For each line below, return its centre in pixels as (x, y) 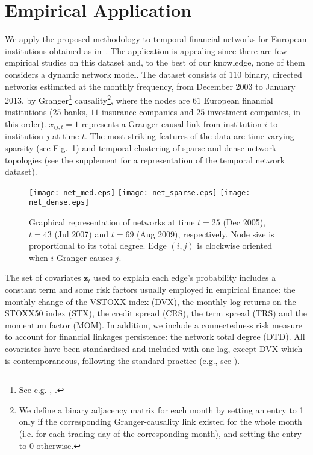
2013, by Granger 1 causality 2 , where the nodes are (98, 99)
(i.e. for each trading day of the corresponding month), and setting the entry (160, 433)
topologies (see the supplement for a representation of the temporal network (145, 159)
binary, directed (273, 74)
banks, (76, 112)
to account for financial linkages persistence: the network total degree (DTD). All (155, 337)
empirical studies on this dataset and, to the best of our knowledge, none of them (155, 62)
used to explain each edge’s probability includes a (185, 278)
